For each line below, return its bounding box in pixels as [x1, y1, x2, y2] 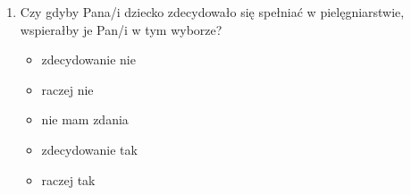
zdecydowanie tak [41, 140, 138, 158]
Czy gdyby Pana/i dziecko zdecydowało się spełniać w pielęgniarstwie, [20, 3, 405, 21]
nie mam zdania [41, 110, 129, 129]
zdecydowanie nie [41, 50, 136, 69]
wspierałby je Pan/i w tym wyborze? [20, 20, 222, 38]
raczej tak [41, 170, 96, 189]
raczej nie [41, 80, 94, 98]
